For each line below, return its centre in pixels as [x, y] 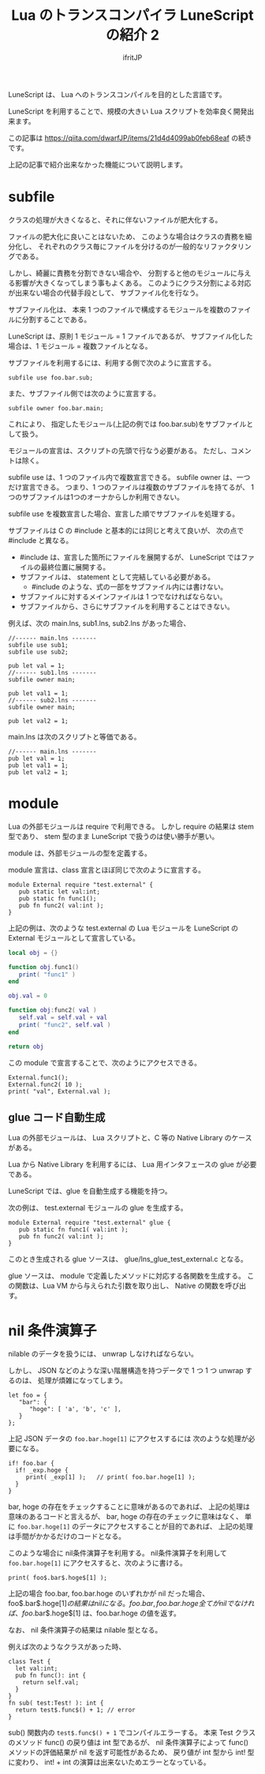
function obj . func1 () [44, 967]
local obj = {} [33, 952]
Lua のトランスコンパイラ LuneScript [132, 15]
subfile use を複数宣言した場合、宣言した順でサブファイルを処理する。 [124, 514]
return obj [26, 1046]
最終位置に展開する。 [75, 567]
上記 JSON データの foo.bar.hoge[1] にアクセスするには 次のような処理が [128, 1439]
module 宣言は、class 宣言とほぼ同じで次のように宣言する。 [106, 870]
